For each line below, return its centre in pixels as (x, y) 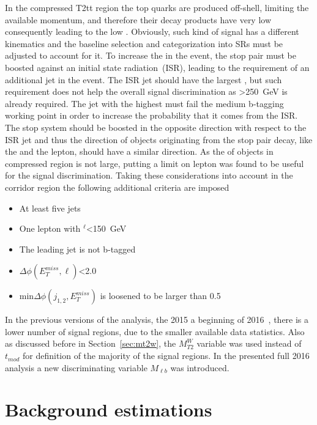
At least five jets (50, 208)
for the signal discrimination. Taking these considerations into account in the (149, 175)
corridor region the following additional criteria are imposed (117, 187)
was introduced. (200, 367)
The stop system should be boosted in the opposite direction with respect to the (156, 127)
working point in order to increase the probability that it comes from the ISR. (151, 115)
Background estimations (109, 409)
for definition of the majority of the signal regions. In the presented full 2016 (166, 356)
